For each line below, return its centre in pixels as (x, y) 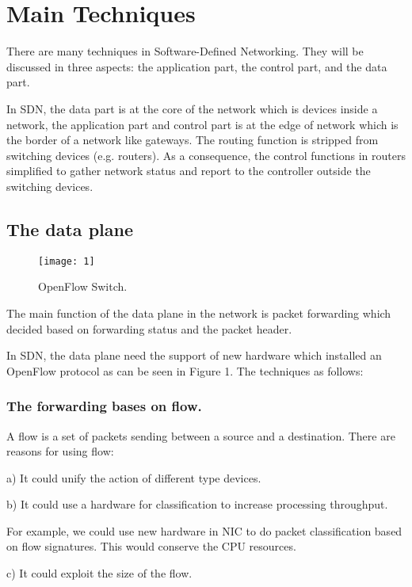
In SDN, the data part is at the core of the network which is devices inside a (192, 108)
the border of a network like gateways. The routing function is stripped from (193, 140)
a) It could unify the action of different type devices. (134, 477)
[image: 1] (67, 261)
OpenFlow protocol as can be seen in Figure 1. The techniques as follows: (185, 370)
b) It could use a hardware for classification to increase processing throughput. (197, 504)
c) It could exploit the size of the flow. (99, 573)
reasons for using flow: (60, 451)
